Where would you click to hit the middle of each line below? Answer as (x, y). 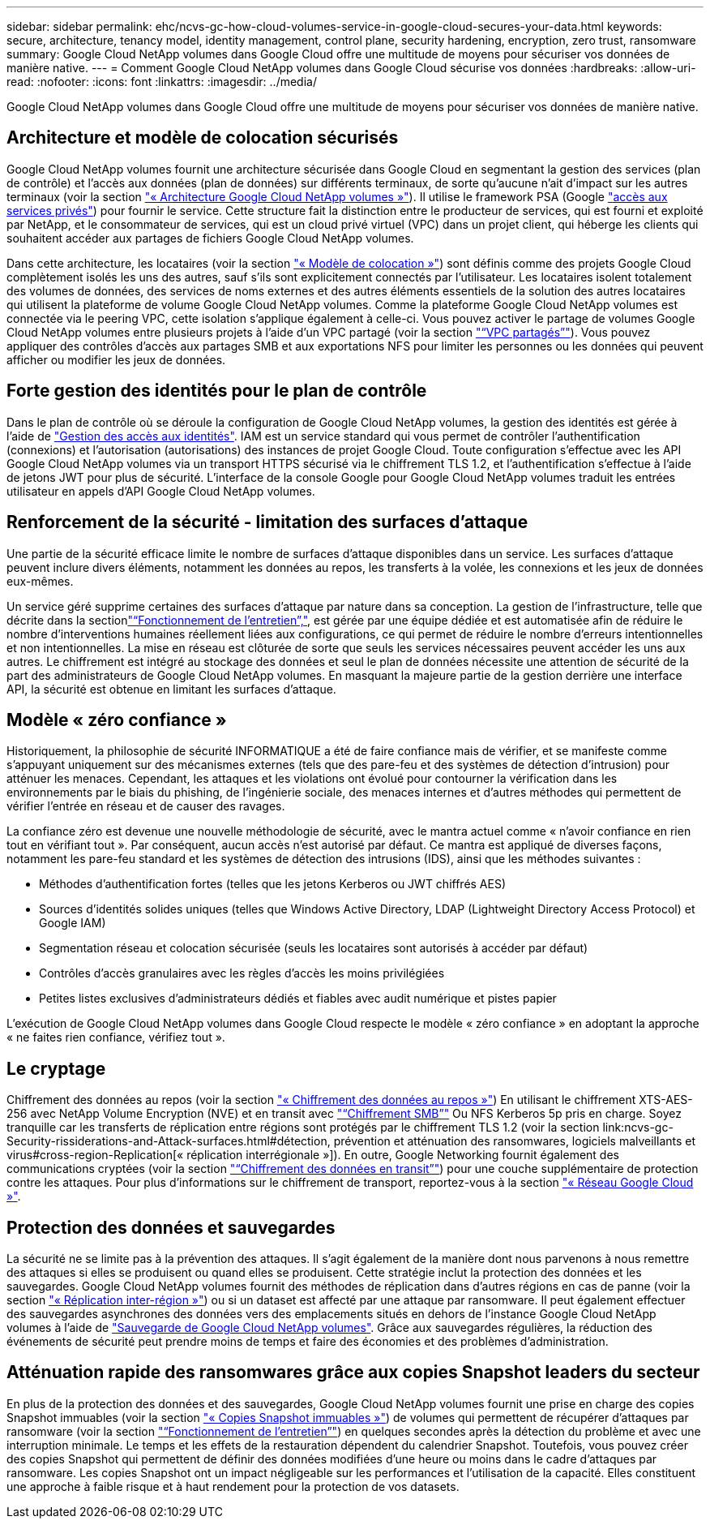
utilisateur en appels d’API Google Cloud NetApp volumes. (161, 491)
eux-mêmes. (40, 581)
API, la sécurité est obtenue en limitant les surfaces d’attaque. (171, 689)
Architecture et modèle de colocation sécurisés (203, 138)
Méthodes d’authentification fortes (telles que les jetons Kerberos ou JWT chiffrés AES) (273, 884)
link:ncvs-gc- (638, 1128)
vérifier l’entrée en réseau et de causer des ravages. (146, 806)
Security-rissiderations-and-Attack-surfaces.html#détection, (169, 1141)
